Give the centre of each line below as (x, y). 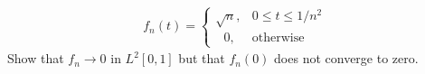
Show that (36, 58)
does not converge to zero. (346, 58)
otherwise (278, 38)
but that (202, 58)
